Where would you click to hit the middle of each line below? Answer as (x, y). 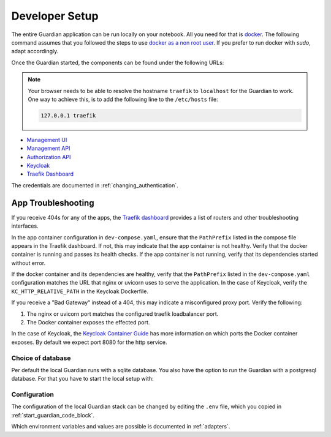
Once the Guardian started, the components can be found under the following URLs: (118, 62)
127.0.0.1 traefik (68, 115)
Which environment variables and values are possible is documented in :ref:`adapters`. (121, 427)
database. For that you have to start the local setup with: (82, 379)
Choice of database (41, 358)
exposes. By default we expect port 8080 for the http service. (89, 342)
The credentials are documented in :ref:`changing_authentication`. (95, 185)
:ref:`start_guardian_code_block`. (53, 415)
